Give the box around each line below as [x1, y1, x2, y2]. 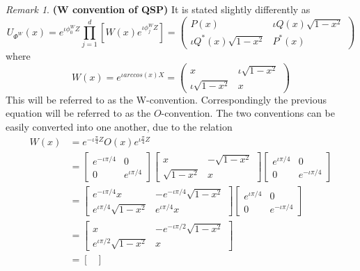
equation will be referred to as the [6, 106, 151, 120]
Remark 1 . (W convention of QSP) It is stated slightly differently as [6, 2, 311, 16]
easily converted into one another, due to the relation [6, 120, 233, 134]
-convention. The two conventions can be [161, 106, 335, 120]
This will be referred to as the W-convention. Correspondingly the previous [6, 92, 327, 106]
